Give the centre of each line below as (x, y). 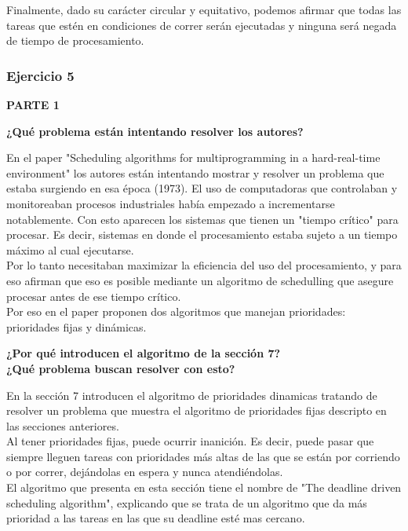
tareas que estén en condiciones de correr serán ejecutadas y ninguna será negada (202, 25)
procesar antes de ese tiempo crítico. (94, 296)
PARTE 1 (33, 104)
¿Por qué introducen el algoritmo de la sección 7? (144, 353)
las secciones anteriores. (63, 425)
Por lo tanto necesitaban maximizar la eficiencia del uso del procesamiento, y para (204, 265)
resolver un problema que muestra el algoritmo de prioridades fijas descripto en (197, 410)
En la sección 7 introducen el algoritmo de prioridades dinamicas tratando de (192, 395)
